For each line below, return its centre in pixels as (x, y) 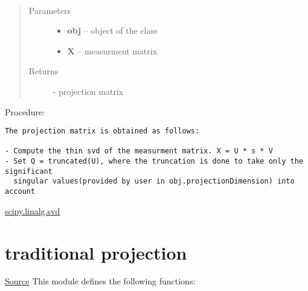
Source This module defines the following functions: (100, 281)
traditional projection (96, 252)
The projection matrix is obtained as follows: (102, 131)
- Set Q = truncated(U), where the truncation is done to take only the (154, 161)
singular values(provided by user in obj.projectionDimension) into (154, 181)
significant (29, 171)
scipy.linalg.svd (33, 210)
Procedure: (25, 111)
